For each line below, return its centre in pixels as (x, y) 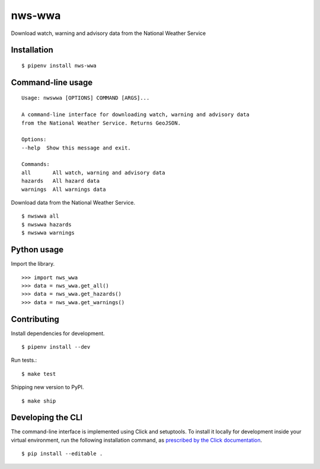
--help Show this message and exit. (76, 148)
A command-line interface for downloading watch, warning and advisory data (136, 115)
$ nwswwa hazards (47, 224)
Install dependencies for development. (58, 333)
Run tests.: (24, 360)
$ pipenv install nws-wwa (59, 66)
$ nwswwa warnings (48, 233)
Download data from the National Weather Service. (73, 203)
